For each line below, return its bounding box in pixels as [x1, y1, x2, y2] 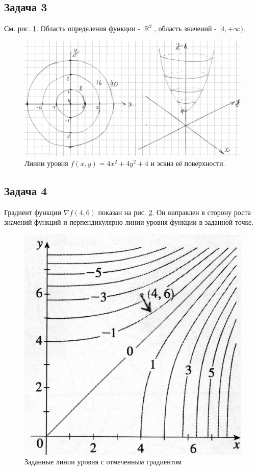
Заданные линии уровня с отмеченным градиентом [24, 456, 182, 467]
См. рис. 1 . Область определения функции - [4, 23, 140, 34]
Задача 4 [4, 183, 47, 199]
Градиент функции [4, 206, 62, 217]
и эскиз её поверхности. [150, 158, 225, 169]
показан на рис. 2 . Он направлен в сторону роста [98, 206, 251, 217]
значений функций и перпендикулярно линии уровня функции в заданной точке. [4, 217, 254, 227]
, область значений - [154, 23, 217, 34]
